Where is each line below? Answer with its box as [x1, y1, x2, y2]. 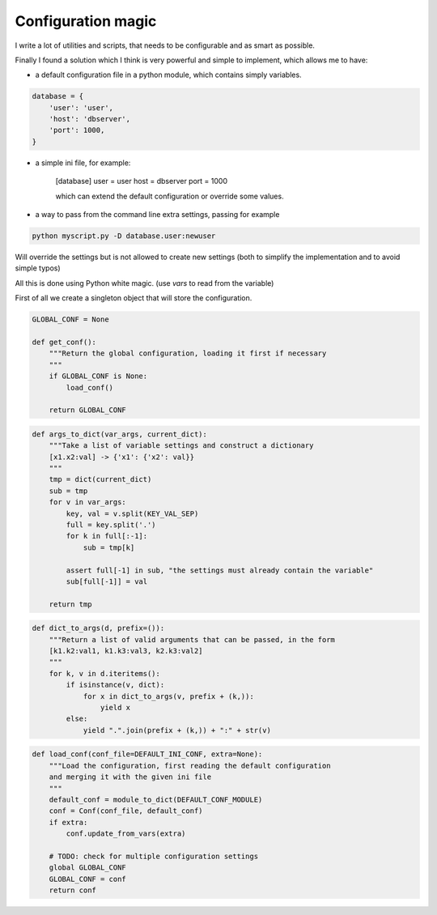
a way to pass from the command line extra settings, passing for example [35, 210, 280, 219]
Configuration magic [15, 12, 157, 30]
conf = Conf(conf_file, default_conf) [49, 806, 203, 815]
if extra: [49, 818, 88, 827]
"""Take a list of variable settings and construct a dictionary [49, 441, 314, 450]
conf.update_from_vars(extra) [66, 829, 186, 838]
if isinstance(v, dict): [66, 680, 165, 690]
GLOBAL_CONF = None [32, 315, 109, 324]
